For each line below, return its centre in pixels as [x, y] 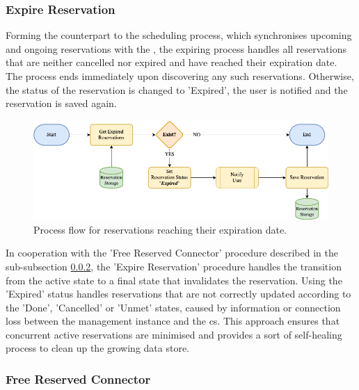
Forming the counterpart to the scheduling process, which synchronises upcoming [179, 35]
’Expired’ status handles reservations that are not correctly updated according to [178, 294]
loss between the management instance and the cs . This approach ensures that [173, 321]
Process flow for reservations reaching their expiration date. [160, 229]
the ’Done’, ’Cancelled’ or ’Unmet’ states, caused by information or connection [173, 307]
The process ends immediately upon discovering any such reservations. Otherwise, [180, 76]
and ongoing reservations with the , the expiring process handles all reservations [176, 48]
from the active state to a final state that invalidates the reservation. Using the [174, 280]
